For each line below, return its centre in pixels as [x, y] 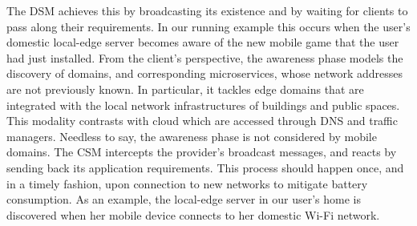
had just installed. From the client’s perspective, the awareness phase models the [205, 57]
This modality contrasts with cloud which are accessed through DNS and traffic [202, 121]
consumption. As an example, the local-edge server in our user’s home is [184, 199]
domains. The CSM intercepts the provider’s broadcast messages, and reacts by [202, 152]
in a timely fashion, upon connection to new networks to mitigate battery [187, 183]
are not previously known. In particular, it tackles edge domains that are [185, 89]
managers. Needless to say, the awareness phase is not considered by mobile [192, 136]
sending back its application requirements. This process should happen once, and [205, 167]
